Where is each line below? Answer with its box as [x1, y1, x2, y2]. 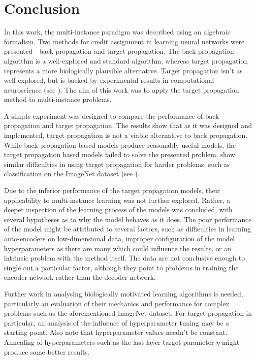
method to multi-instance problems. [4, 94, 112, 104]
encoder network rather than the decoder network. [4, 272, 156, 282]
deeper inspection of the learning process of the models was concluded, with [4, 204, 233, 215]
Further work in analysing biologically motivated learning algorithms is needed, [4, 288, 243, 298]
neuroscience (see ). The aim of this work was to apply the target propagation [4, 84, 239, 95]
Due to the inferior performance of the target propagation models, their [4, 185, 220, 196]
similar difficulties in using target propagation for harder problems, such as [4, 159, 230, 169]
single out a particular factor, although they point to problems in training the [4, 262, 239, 272]
